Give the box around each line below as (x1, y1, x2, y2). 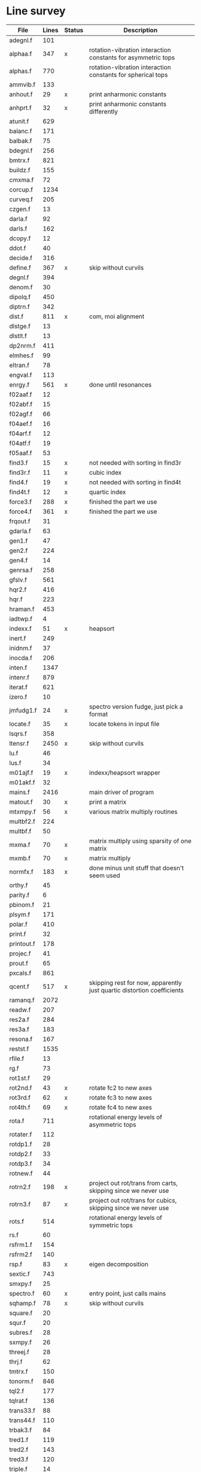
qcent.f (9, 982, 30, 991)
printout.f (9, 940, 35, 948)
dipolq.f (9, 292, 31, 301)
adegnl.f (9, 36, 33, 44)
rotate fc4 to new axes (89, 1103, 153, 1111)
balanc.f (9, 127, 32, 135)
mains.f (9, 788, 30, 796)
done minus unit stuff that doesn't (89, 863, 184, 872)
